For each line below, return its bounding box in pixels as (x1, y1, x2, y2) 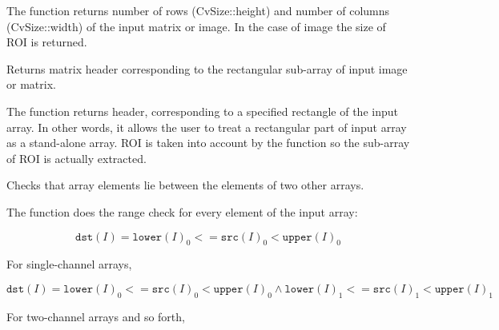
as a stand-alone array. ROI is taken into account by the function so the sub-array (6, 134, 410, 151)
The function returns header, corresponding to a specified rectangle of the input (6, 102, 398, 119)
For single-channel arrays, (6, 256, 132, 272)
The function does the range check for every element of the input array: (6, 203, 358, 220)
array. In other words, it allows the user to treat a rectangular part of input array (6, 118, 407, 135)
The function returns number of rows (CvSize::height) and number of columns (6, 2, 390, 18)
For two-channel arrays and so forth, (6, 308, 185, 324)
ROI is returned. (6, 34, 87, 50)
